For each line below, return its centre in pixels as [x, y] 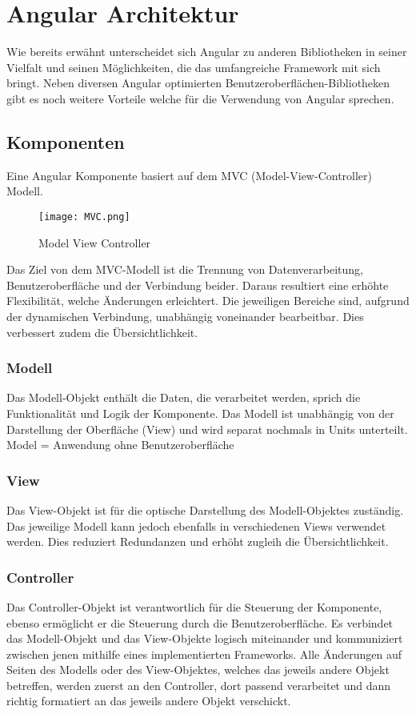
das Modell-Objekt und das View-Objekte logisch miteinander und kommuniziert [205, 638]
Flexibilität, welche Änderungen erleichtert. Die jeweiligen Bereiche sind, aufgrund [208, 301]
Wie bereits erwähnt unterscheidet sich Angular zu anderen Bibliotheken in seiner [207, 52]
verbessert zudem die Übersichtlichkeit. [102, 332]
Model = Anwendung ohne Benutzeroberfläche [120, 445]
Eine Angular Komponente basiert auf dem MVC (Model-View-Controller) [190, 175]
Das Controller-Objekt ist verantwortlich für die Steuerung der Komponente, [194, 606]
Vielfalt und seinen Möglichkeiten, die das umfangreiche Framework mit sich [194, 67]
